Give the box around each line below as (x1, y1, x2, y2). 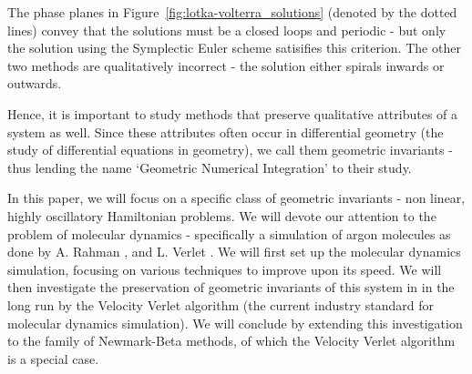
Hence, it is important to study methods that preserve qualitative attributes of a (7, 104, 458, 123)
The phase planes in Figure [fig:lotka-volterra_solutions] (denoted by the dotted (7, 3, 457, 21)
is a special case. (7, 349, 99, 368)
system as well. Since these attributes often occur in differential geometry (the (7, 122, 444, 141)
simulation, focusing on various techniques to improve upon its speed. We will (7, 259, 442, 278)
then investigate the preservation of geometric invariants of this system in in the (7, 278, 455, 297)
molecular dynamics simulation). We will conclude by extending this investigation (7, 313, 463, 332)
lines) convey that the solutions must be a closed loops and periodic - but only (7, 20, 446, 39)
